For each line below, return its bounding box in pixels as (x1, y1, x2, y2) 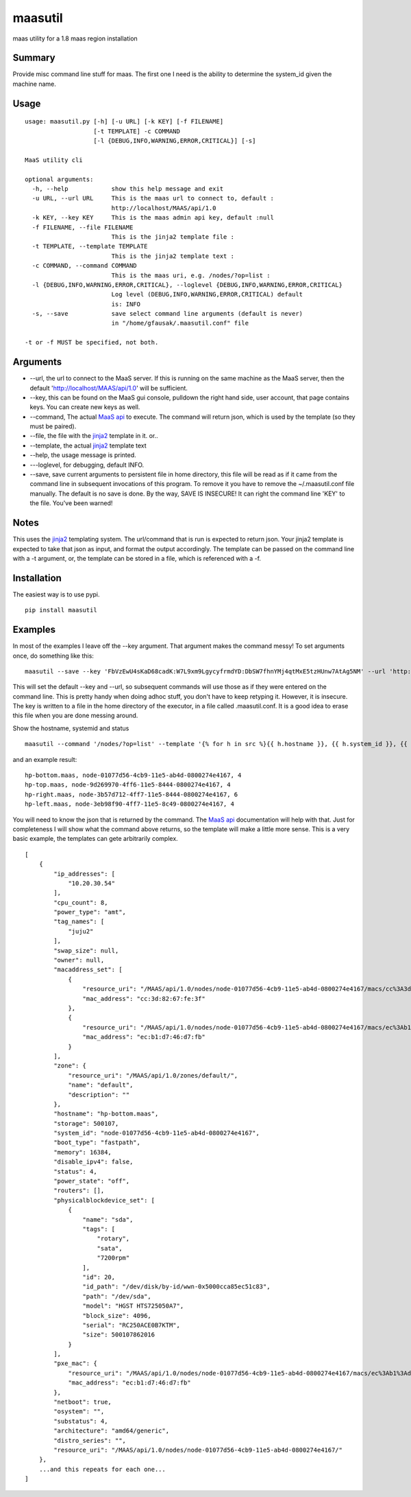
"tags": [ (82, 1225, 116, 1233)
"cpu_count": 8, (53, 898, 108, 906)
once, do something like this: (12, 651, 94, 660)
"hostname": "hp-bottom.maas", (53, 1110, 159, 1118)
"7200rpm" (97, 1254, 130, 1262)
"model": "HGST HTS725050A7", (82, 1302, 184, 1310)
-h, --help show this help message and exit (32, 185, 224, 192)
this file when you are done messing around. (12, 711, 138, 720)
